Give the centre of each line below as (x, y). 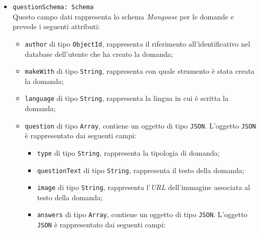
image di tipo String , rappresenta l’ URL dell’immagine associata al (144, 187)
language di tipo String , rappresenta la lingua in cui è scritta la (127, 98)
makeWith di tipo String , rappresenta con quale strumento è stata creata (140, 71)
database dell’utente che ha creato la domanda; (99, 54)
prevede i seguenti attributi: (56, 26)
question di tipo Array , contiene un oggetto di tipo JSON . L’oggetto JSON (141, 125)
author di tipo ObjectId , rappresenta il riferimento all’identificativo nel (137, 43)
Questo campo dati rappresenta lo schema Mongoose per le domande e (123, 16)
